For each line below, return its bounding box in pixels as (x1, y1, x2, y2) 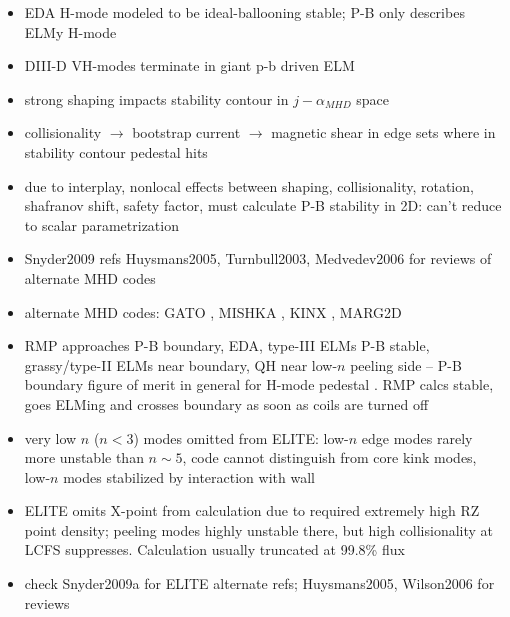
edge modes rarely (361, 427, 473, 448)
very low (24, 427, 77, 448)
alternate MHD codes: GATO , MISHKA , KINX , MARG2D (24, 301, 402, 322)
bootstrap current (132, 122, 241, 143)
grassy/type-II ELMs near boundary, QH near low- (24, 354, 338, 375)
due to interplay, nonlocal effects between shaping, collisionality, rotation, (24, 175, 474, 196)
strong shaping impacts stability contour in (24, 88, 289, 109)
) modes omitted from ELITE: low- (133, 427, 349, 448)
